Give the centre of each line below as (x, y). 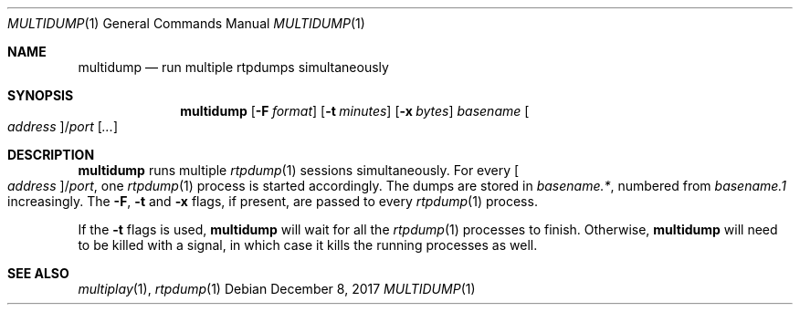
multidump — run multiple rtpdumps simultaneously (233, 67)
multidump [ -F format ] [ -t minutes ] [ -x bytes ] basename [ (355, 111)
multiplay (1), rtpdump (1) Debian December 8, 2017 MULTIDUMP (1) (277, 289)
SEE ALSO (38, 273)
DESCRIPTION (51, 155)
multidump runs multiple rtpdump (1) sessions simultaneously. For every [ (299, 170)
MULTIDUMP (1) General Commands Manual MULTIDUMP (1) (186, 23)
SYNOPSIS (41, 95)
